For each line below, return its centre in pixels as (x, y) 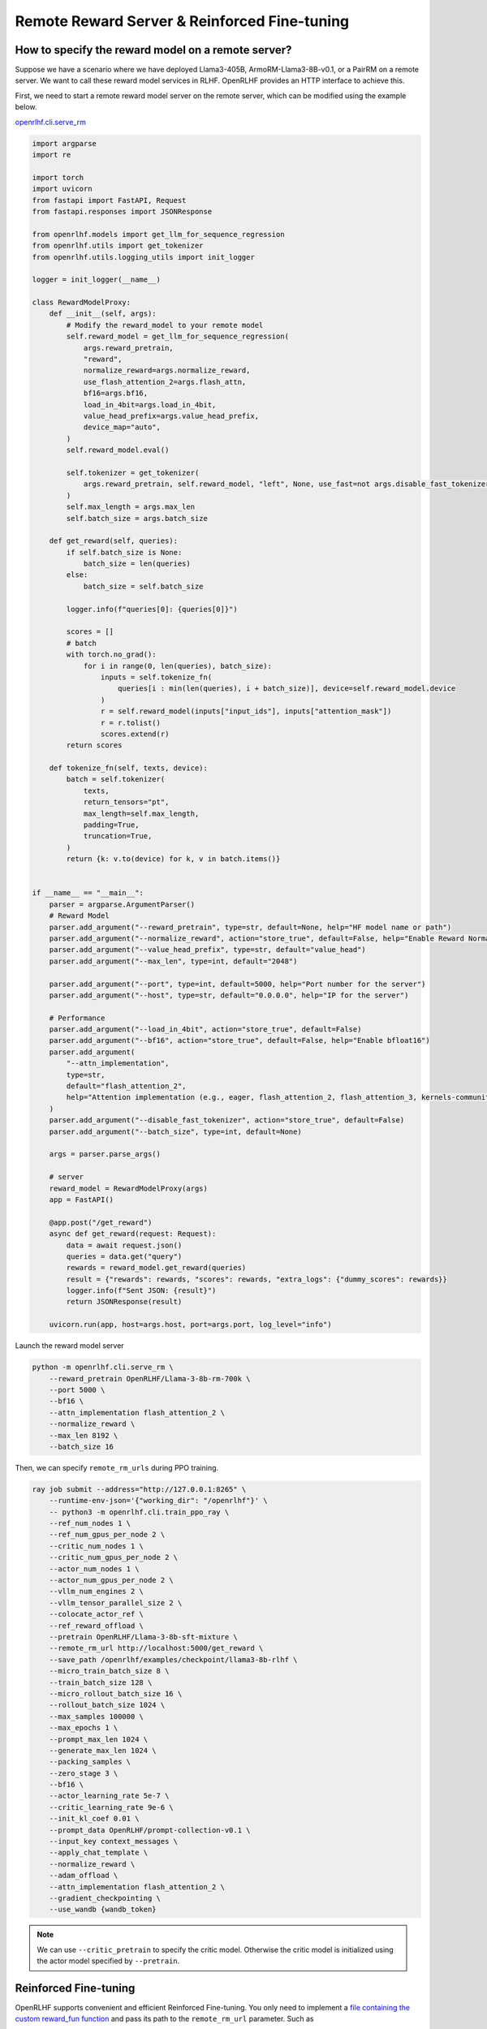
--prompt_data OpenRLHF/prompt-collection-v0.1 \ (150, 1830)
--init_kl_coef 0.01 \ (94, 1819)
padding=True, (111, 825)
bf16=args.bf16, (116, 393)
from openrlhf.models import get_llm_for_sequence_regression (158, 234)
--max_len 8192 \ (84, 1435)
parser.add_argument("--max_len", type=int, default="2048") (173, 961)
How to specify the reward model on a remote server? (153, 50)
